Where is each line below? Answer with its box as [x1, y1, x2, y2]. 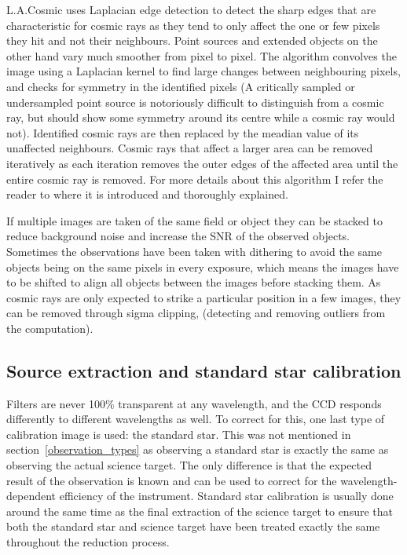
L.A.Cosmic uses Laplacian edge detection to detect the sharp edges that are [6, 2, 376, 17]
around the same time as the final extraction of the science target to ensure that [6, 502, 393, 519]
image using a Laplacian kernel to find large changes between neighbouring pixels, [6, 63, 401, 79]
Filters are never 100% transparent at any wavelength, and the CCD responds [6, 395, 382, 411]
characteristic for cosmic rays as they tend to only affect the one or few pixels [6, 16, 380, 33]
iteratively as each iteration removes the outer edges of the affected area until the [6, 155, 398, 171]
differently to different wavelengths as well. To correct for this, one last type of [6, 411, 385, 427]
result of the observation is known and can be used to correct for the [6, 472, 337, 488]
